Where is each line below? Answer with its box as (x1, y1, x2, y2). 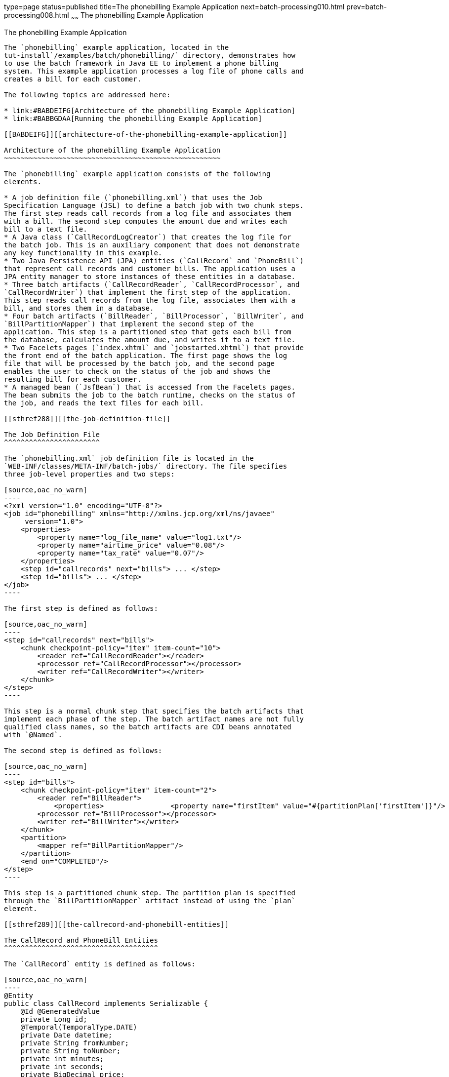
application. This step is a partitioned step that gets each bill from (4, 327, 291, 336)
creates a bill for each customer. (4, 75, 142, 83)
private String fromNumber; (20, 1038, 129, 1047)
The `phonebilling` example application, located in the (4, 43, 229, 51)
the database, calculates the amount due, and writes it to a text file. (4, 335, 296, 344)
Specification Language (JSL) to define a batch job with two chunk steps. (4, 201, 304, 209)
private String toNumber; (20, 1046, 121, 1055)
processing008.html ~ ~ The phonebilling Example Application (4, 11, 204, 21)
